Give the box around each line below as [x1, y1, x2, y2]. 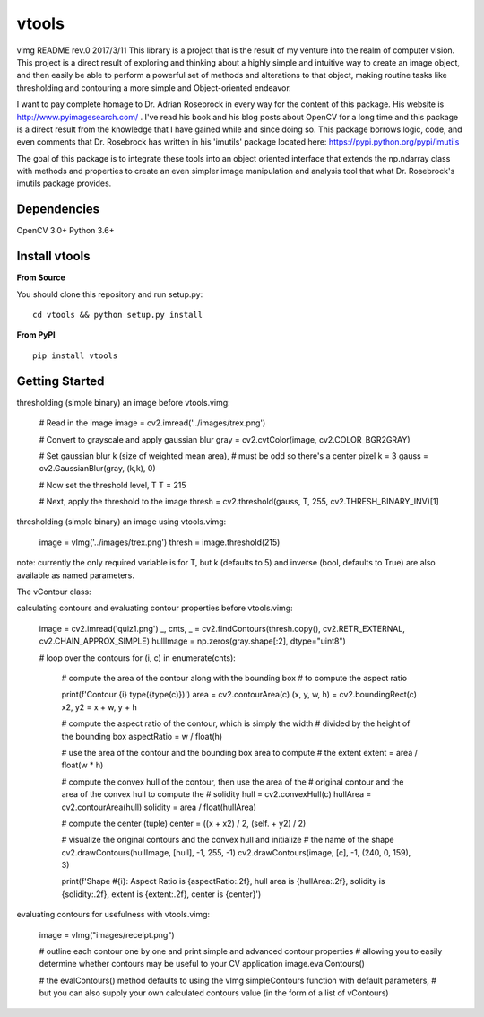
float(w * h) [61, 759, 104, 771]
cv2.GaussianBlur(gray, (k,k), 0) [39, 463, 156, 474]
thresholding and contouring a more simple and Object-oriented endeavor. [16, 82, 291, 93]
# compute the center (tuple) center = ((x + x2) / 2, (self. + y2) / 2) [61, 818, 307, 829]
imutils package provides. [16, 178, 112, 188]
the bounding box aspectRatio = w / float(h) [61, 731, 223, 741]
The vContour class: [16, 586, 91, 597]
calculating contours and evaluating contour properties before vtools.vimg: [16, 602, 293, 614]
